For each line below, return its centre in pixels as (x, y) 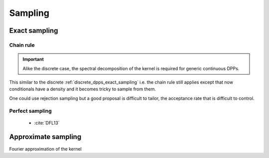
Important (33, 59)
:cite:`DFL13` (47, 123)
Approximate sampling (45, 137)
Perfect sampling (30, 111)
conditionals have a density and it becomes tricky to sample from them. (83, 89)
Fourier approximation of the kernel (45, 149)
